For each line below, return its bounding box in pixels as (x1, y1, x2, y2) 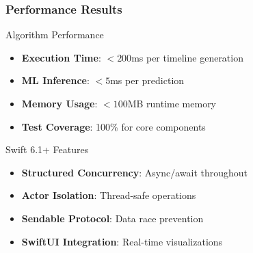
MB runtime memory (127, 96, 217, 110)
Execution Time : (21, 50, 101, 64)
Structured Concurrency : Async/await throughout (21, 165, 248, 179)
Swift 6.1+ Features (5, 142, 89, 157)
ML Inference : (21, 73, 90, 88)
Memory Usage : (21, 96, 98, 110)
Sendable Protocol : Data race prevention (21, 211, 204, 225)
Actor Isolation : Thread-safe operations (21, 188, 196, 202)
